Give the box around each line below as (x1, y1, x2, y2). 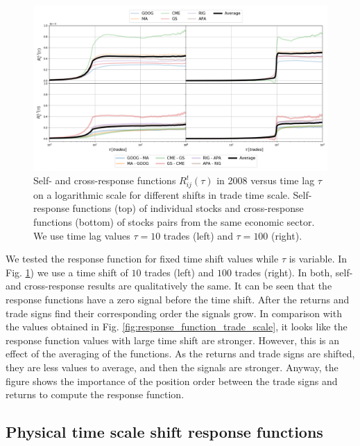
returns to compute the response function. (6, 387, 185, 402)
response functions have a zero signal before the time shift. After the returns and (6, 292, 350, 306)
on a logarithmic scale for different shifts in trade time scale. (33, 187, 290, 202)
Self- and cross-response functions (33, 173, 176, 188)
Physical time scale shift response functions (6, 421, 323, 443)
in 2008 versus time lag (216, 173, 315, 188)
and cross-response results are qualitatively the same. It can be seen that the (6, 278, 332, 293)
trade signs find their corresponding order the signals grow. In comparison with (6, 305, 342, 320)
